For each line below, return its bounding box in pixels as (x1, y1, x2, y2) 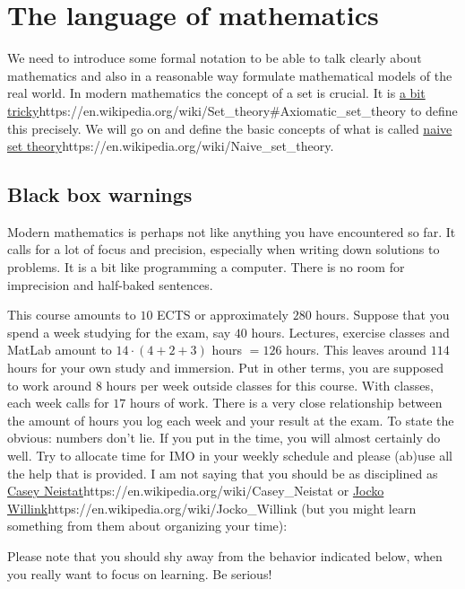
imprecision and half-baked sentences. (7, 275, 213, 294)
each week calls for (7, 393, 109, 412)
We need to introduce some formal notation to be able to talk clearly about (7, 48, 422, 67)
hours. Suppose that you (315, 305, 450, 324)
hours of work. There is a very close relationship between (129, 393, 443, 412)
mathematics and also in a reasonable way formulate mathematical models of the (7, 66, 452, 84)
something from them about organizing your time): (7, 516, 288, 535)
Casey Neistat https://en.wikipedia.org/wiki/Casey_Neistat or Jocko (7, 481, 384, 500)
